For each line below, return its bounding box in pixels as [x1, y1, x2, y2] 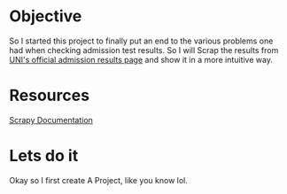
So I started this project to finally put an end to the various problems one [9, 35, 274, 46]
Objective [9, 6, 82, 27]
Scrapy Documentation [9, 114, 93, 125]
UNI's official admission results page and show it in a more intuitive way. [9, 54, 273, 65]
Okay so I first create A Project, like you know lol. [9, 175, 188, 185]
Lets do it [9, 146, 79, 166]
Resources [9, 86, 90, 105]
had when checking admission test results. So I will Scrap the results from [9, 44, 279, 55]
